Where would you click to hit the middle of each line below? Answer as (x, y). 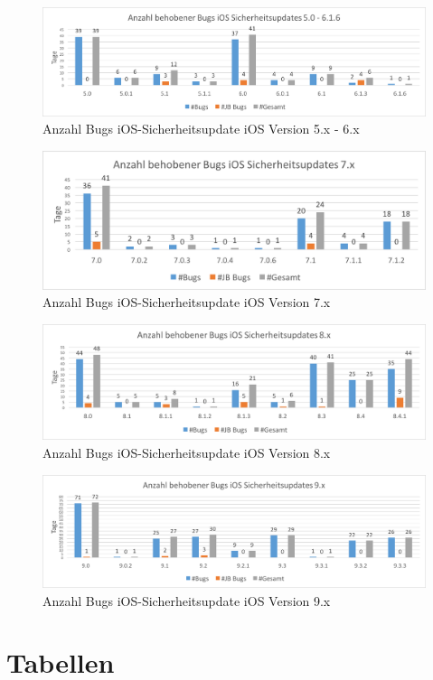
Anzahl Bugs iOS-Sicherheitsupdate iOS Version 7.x (187, 302)
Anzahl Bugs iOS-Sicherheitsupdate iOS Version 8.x (187, 452)
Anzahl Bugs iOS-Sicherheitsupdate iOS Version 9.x (187, 600)
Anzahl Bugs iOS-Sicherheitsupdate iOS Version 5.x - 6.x (201, 129)
